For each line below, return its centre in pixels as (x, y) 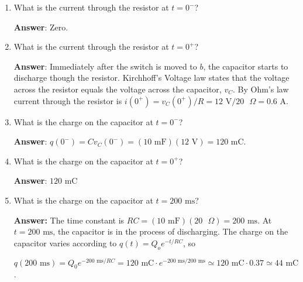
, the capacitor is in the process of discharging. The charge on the (171, 231)
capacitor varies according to (65, 243)
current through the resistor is (68, 100)
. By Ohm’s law (261, 89)
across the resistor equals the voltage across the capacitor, (118, 89)
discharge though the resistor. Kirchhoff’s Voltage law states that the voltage (151, 78)
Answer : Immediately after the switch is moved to (105, 66)
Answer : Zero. (41, 27)
